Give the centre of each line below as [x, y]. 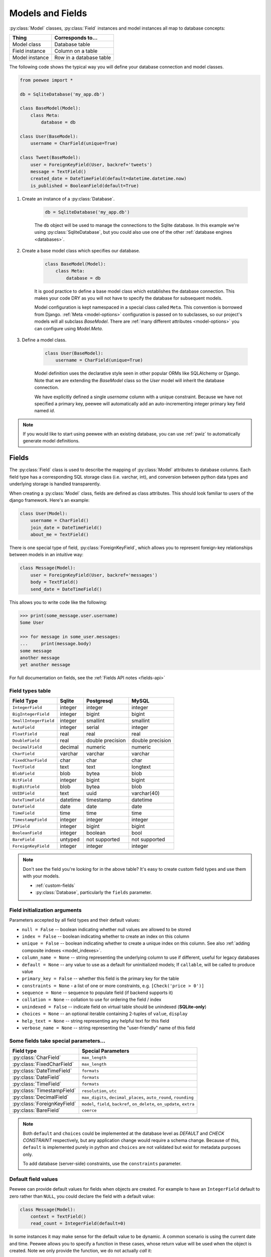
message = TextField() [58, 172]
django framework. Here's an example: [49, 500]
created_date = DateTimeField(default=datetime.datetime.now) [108, 179]
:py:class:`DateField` [36, 1078]
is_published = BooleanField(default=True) [85, 186]
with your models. [41, 876]
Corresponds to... [76, 38]
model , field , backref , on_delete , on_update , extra [138, 1104]
